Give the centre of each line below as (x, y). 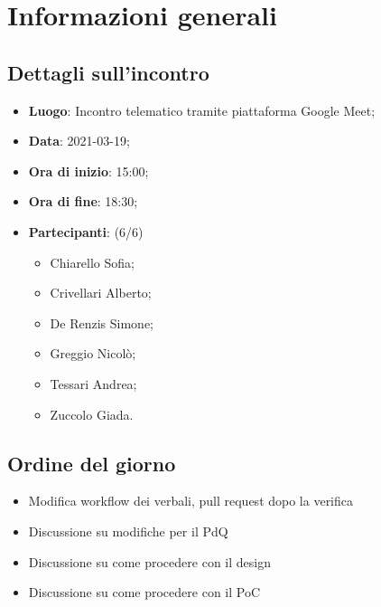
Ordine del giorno (92, 463)
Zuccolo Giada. (92, 414)
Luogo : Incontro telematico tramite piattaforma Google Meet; (202, 110)
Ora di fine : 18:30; (83, 201)
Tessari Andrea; (93, 383)
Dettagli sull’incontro (108, 72)
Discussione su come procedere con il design (149, 561)
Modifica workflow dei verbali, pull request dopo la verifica (191, 501)
